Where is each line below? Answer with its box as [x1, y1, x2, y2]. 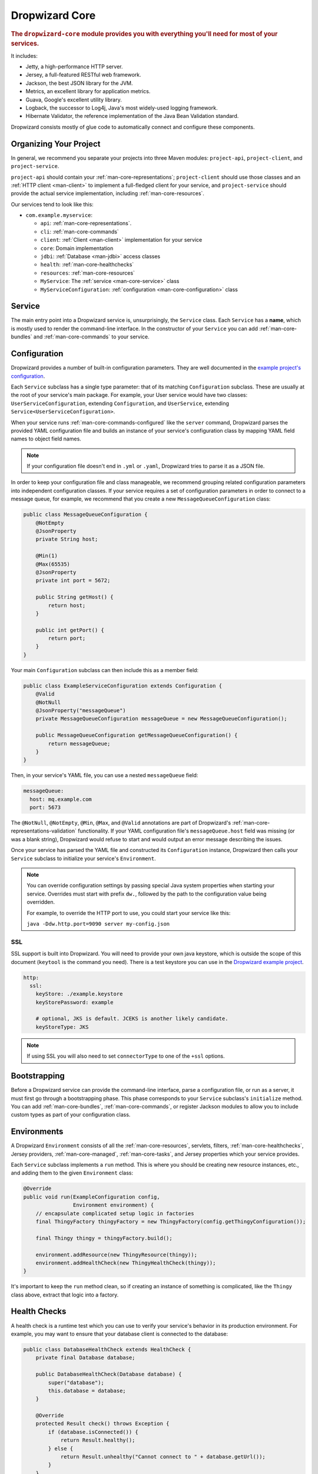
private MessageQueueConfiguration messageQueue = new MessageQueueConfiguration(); [35, 715, 288, 722]
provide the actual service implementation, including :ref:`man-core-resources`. [11, 190, 204, 197]
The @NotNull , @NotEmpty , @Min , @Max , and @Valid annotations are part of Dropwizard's [11, 820, 231, 827]
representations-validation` [11, 827, 77, 834]
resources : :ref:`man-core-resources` [40, 269, 135, 277]
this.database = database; [48, 1387, 126, 1394]
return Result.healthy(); [60, 1437, 135, 1444]
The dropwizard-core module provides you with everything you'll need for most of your [11, 29, 278, 38]
